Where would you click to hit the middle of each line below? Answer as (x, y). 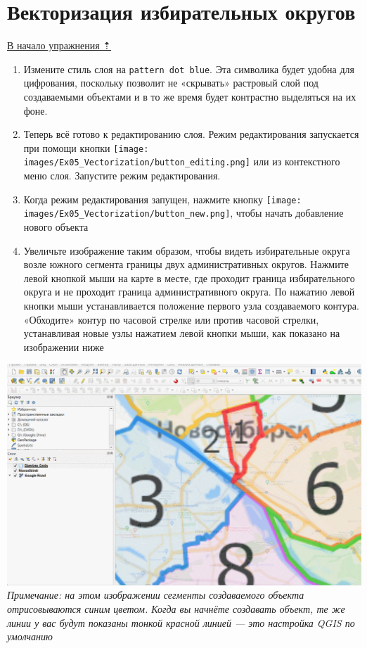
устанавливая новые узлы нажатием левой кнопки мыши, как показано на (182, 333)
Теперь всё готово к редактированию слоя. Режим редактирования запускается (191, 134)
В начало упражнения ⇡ (59, 45)
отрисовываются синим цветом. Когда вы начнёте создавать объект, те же (176, 609)
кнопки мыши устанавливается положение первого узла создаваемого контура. (191, 305)
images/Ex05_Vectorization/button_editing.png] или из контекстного (182, 161)
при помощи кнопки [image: (86, 147)
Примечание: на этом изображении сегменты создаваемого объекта (156, 595)
